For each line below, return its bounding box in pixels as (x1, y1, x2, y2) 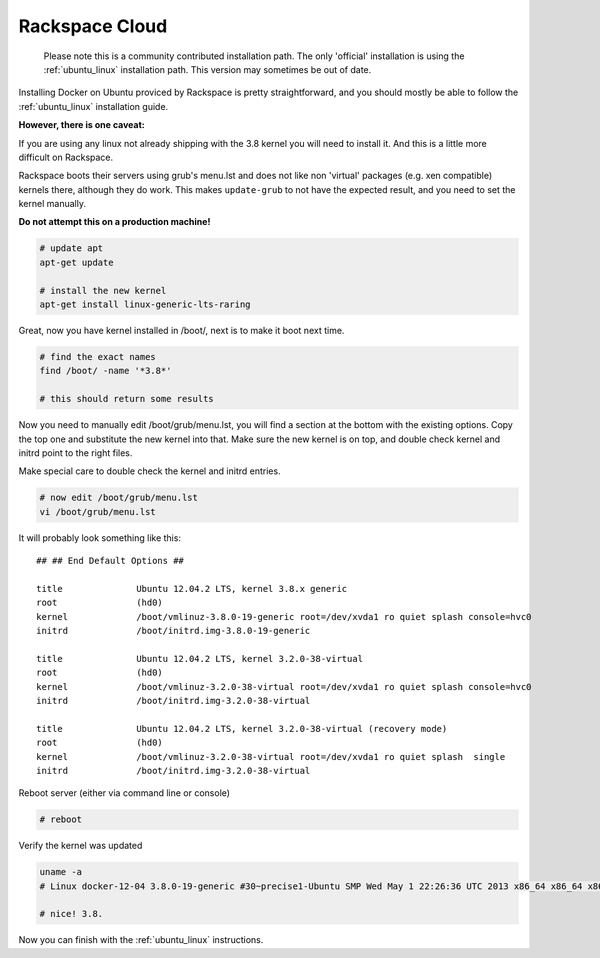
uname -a (39, 866, 83, 878)
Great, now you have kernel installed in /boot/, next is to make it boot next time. (18, 324, 345, 336)
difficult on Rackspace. (18, 151, 114, 163)
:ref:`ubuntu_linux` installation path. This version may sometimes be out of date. (43, 63, 372, 75)
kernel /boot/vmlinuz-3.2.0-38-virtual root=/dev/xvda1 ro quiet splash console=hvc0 (36, 681, 532, 692)
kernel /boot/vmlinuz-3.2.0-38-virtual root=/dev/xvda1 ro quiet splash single (36, 751, 506, 762)
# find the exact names (39, 351, 157, 362)
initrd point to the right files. (18, 446, 133, 459)
